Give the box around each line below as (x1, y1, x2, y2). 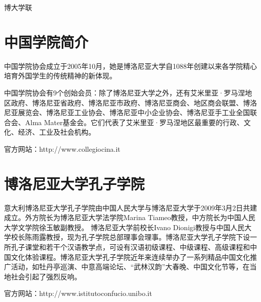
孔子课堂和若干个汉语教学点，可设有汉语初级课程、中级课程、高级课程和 (11, 241, 250, 252)
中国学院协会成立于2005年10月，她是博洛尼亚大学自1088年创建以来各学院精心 (4, 60, 257, 71)
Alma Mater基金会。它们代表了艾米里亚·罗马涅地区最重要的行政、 (25, 117, 244, 127)
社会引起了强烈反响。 (11, 271, 81, 281)
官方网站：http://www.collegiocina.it (4, 143, 120, 154)
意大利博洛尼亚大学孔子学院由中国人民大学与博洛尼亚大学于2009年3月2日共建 (4, 202, 257, 213)
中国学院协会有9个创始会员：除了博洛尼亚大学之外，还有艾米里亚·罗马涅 (4, 87, 245, 97)
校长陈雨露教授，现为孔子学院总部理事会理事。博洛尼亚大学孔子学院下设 (11, 232, 250, 242)
